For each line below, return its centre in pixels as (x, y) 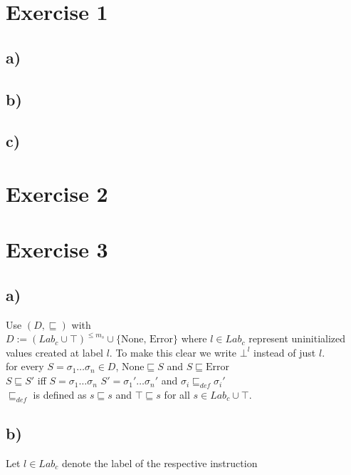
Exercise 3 (57, 249)
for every (25, 366)
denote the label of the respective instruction (160, 463)
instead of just (285, 352)
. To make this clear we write (173, 352)
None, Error (147, 340)
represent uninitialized (297, 338)
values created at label (54, 352)
